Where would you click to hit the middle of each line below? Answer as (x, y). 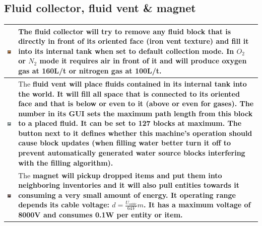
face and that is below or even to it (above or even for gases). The (136, 103)
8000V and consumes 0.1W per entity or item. (101, 215)
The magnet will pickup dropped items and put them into (120, 175)
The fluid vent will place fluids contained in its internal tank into (133, 83)
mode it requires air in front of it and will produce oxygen (143, 61)
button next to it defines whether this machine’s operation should (135, 133)
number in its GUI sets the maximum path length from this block (136, 113)
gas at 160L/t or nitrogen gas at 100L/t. (90, 71)
